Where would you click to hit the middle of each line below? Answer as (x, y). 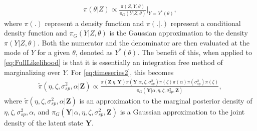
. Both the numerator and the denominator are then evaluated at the (143, 42)
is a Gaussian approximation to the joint (182, 111)
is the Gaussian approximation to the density (179, 33)
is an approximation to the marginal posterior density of (166, 100)
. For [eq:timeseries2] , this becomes (120, 72)
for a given (54, 52)
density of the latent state (44, 122)
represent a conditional (206, 23)
